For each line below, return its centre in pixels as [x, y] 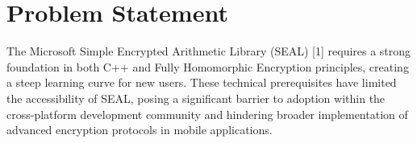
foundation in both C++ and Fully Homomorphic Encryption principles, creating [208, 66]
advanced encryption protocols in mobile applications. [140, 130]
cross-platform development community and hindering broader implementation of [207, 114]
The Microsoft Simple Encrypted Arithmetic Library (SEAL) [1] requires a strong [209, 51]
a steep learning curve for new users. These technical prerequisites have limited [202, 82]
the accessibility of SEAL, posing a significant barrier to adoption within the [196, 98]
